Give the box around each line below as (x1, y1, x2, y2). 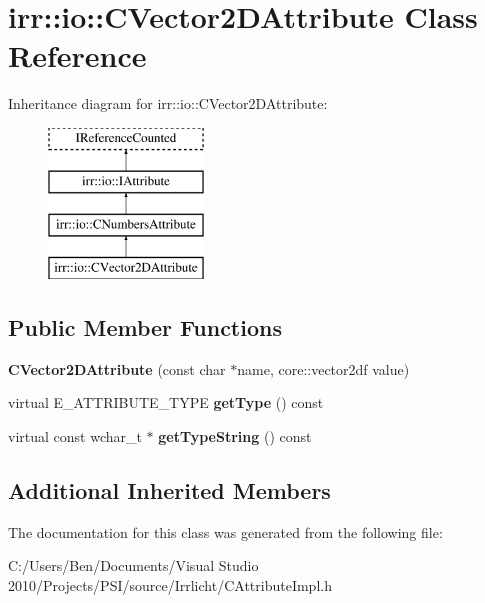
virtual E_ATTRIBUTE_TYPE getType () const (8, 392, 324, 413)
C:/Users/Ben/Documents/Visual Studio (8, 555, 259, 576)
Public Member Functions (8, 312, 282, 343)
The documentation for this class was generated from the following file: (8, 521, 443, 542)
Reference (8, 35, 147, 76)
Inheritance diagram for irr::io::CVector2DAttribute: (8, 93, 328, 114)
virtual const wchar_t (8, 426, 142, 447)
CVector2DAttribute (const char (8, 358, 226, 379)
